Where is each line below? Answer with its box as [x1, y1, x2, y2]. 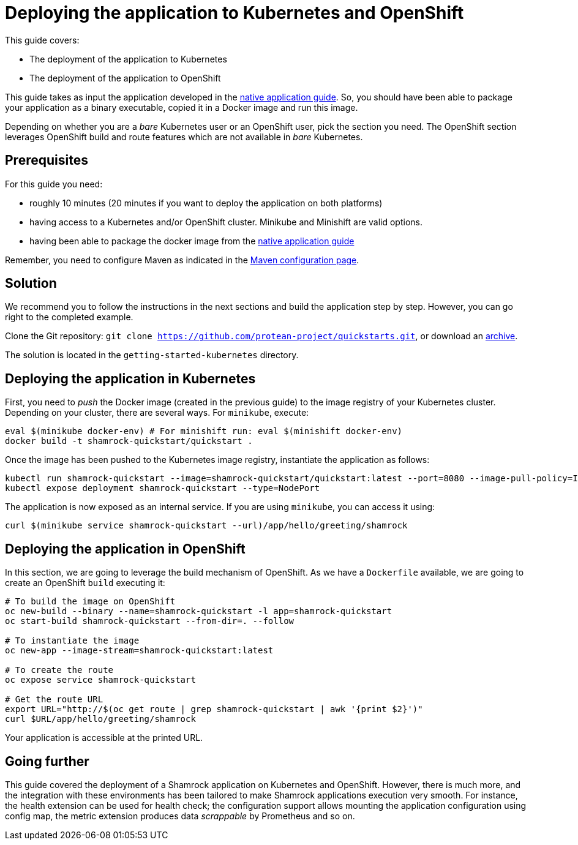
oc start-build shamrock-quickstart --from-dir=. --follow [5, 616, 295, 626]
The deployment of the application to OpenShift [29, 72, 221, 83]
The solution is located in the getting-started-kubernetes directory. [5, 350, 299, 361]
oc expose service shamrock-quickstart [5, 675, 196, 685]
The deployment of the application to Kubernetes [29, 53, 227, 64]
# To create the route [5, 665, 114, 675]
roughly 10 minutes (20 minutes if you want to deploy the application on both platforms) [29, 197, 383, 208]
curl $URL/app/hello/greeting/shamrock [5, 714, 196, 724]
